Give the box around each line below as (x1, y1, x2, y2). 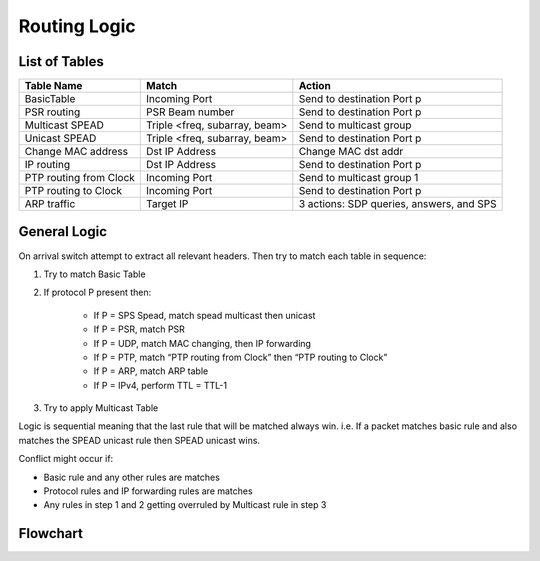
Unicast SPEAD (24, 131, 97, 145)
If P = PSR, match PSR (93, 323, 185, 335)
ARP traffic (24, 197, 76, 211)
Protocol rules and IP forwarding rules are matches (43, 485, 254, 497)
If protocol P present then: (43, 286, 152, 299)
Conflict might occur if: (18, 453, 114, 465)
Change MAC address (24, 145, 129, 159)
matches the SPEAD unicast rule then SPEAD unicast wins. (18, 434, 260, 446)
